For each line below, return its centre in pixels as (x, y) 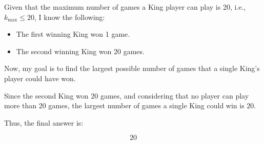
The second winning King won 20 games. (80, 51)
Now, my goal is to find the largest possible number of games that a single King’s (132, 68)
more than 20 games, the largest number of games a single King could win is (124, 105)
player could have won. (40, 78)
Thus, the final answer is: (44, 122)
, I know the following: (69, 17)
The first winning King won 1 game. (73, 34)
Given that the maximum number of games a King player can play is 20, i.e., (125, 7)
